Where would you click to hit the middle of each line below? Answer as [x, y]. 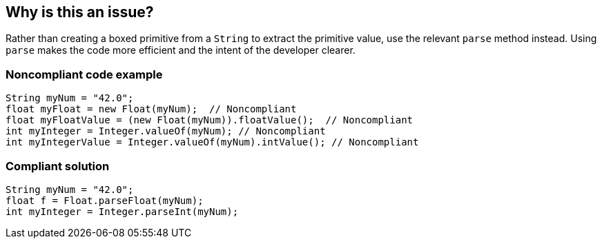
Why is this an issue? [80, 12]
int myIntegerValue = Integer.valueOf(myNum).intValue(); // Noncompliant [212, 142]
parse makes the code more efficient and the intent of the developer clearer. [181, 50]
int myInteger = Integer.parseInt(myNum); [122, 211]
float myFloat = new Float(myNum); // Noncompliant [151, 109]
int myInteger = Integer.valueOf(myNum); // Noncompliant [166, 131]
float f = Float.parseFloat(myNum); [105, 200]
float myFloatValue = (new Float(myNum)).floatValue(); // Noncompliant [210, 120]
